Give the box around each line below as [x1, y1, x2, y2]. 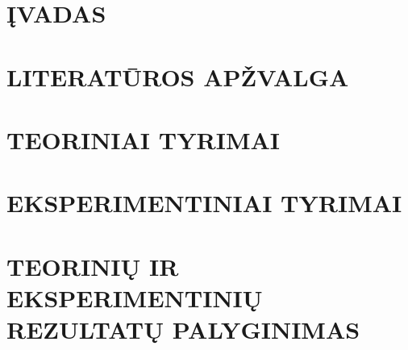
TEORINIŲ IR [6, 249, 179, 282]
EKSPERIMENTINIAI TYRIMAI [6, 186, 402, 219]
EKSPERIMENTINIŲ [6, 281, 263, 314]
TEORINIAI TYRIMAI [6, 123, 281, 156]
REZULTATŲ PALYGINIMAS [6, 313, 360, 346]
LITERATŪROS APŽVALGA [6, 60, 349, 93]
